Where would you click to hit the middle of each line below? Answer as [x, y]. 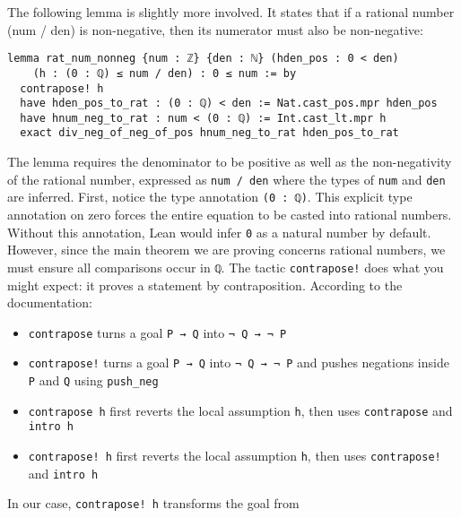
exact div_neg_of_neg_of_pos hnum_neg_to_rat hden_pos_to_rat [209, 133]
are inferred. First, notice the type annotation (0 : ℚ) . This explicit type [210, 197]
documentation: [50, 302]
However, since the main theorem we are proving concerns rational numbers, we [226, 250]
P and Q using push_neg [93, 380]
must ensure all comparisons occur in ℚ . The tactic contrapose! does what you [226, 267]
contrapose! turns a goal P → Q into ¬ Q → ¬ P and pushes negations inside [239, 363]
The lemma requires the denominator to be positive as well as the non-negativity [230, 162]
